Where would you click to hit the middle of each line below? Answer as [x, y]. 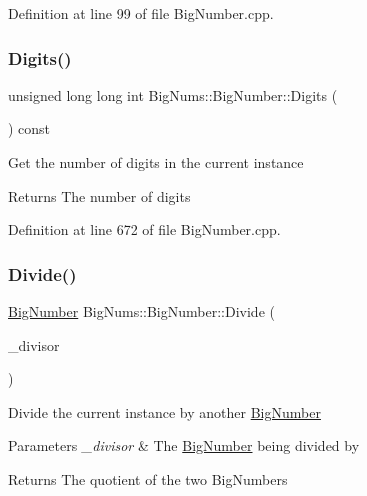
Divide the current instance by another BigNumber [164, 411]
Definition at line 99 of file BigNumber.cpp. [141, 13]
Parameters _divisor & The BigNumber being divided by [184, 445]
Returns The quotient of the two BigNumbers [148, 478]
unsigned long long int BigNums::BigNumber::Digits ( [173, 94]
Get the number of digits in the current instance [156, 162]
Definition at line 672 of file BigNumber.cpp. [144, 229]
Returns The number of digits [99, 195]
